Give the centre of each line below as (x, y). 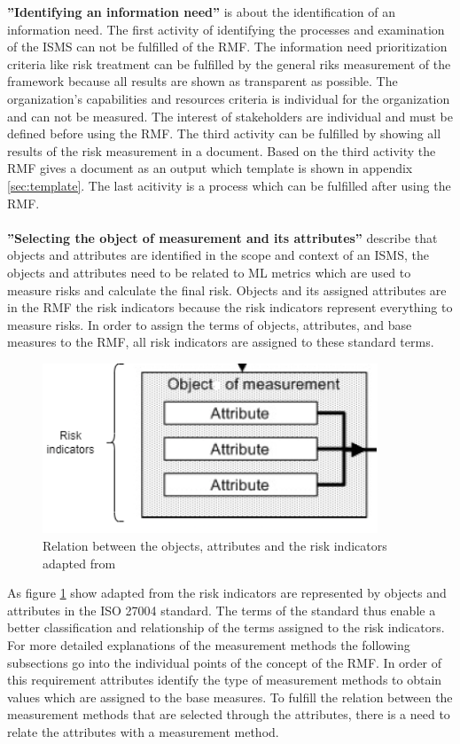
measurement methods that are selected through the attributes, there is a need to (229, 714)
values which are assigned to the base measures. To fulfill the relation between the (230, 697)
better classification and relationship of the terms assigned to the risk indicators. (226, 627)
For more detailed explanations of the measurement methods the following (209, 645)
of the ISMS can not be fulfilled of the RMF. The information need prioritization (227, 47)
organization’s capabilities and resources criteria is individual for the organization (229, 98)
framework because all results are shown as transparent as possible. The (203, 81)
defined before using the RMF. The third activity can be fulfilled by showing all (224, 133)
